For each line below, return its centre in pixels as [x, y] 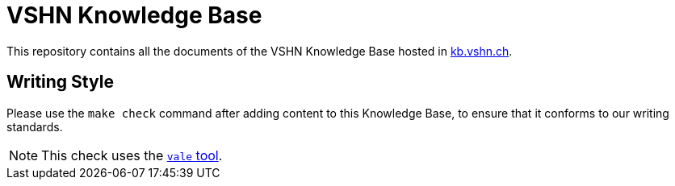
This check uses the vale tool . [132, 155]
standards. [35, 126]
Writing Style [60, 82]
